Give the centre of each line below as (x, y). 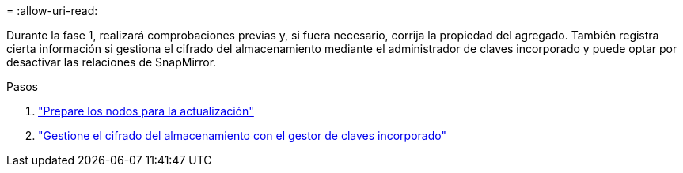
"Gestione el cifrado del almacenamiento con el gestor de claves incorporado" (242, 135)
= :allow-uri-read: (52, 11)
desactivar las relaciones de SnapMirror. (112, 62)
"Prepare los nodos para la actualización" (146, 111)
